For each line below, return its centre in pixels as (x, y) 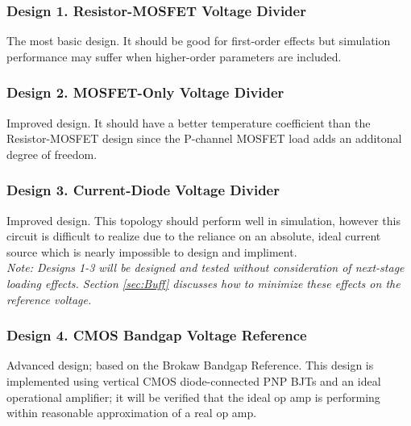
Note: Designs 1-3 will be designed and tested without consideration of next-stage (205, 267)
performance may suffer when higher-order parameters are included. (174, 56)
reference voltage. (49, 299)
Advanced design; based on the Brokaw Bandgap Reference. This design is (190, 365)
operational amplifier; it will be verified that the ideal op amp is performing (193, 397)
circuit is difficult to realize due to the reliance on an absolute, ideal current (194, 236)
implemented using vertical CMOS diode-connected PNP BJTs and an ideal (194, 381)
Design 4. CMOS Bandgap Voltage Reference (157, 335)
